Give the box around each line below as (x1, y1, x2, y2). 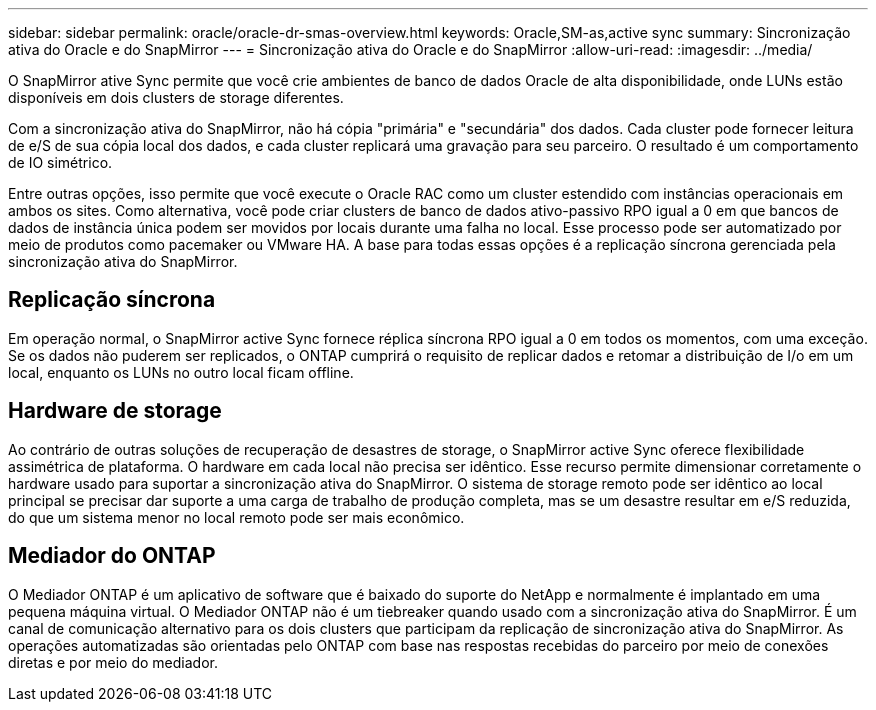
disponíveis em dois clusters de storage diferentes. (8, 89, 344, 106)
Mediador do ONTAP (8, 543, 216, 569)
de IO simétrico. (8, 154, 113, 171)
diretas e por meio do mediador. (8, 653, 218, 671)
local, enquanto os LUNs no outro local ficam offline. (8, 363, 354, 381)
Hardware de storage (8, 398, 222, 424)
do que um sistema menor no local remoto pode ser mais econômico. (8, 508, 465, 526)
